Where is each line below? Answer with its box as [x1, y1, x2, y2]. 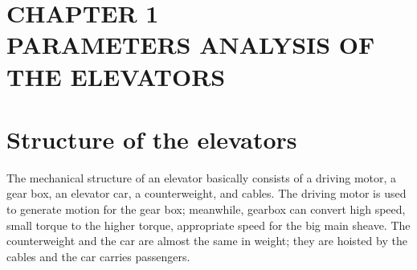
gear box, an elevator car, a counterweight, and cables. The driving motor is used [6, 185, 407, 202]
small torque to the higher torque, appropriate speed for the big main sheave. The [6, 216, 411, 233]
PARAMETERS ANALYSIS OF [6, 28, 375, 61]
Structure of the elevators [6, 122, 297, 155]
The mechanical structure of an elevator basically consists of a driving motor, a [6, 169, 397, 186]
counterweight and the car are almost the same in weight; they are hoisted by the [6, 232, 407, 249]
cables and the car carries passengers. [6, 247, 190, 264]
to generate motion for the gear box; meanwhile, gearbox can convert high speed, [6, 201, 406, 218]
